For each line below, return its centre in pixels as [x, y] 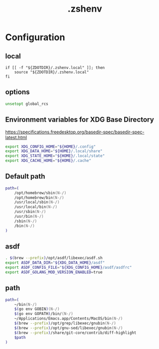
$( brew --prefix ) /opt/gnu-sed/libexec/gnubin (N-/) [69, 328]
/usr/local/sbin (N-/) [37, 202]
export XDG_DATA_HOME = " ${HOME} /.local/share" [54, 151]
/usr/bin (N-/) [29, 217]
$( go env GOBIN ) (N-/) [37, 309]
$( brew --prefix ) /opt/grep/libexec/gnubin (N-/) [65, 323]
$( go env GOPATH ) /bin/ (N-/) [44, 314]
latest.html [16, 137]
